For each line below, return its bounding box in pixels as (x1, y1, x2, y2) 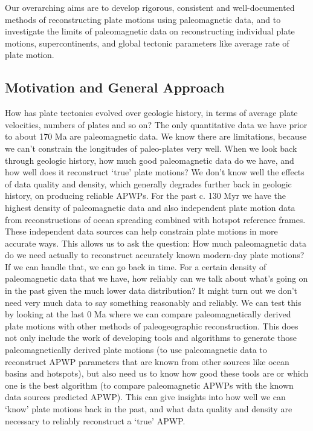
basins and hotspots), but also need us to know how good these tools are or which (5, 367, 309, 380)
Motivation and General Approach (5, 78, 225, 97)
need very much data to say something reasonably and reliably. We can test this (5, 296, 302, 308)
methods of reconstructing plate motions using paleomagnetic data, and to (5, 13, 281, 25)
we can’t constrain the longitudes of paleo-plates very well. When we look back (5, 141, 297, 154)
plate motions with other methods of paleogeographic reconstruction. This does (5, 319, 298, 332)
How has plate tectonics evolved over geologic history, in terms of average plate (5, 106, 298, 119)
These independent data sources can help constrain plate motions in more (5, 225, 278, 238)
